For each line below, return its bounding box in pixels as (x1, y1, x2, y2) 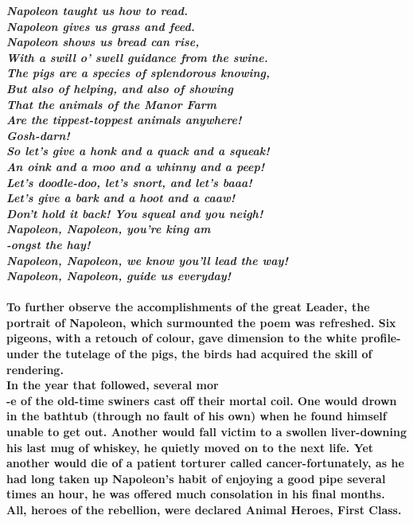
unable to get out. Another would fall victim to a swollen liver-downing (6, 423, 407, 440)
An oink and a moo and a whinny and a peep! (6, 158, 265, 174)
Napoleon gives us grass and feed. (6, 18, 195, 34)
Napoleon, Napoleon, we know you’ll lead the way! (6, 252, 288, 268)
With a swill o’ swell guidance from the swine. (6, 49, 268, 65)
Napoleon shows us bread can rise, (6, 33, 200, 50)
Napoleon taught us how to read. (6, 2, 188, 18)
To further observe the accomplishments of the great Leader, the (6, 299, 370, 315)
